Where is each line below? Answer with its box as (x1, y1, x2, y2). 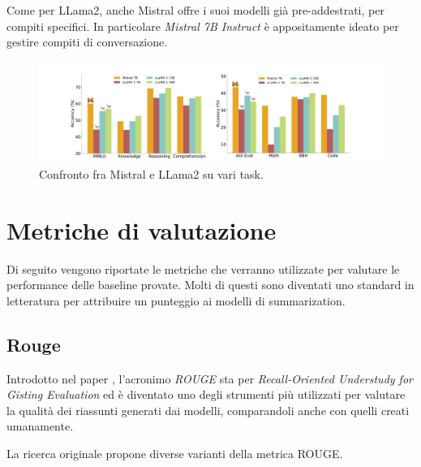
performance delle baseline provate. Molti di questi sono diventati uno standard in (6, 276, 415, 293)
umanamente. (6, 417, 74, 435)
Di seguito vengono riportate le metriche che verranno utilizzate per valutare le (6, 260, 400, 277)
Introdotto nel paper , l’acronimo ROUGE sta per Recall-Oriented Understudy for (6, 370, 413, 387)
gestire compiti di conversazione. (6, 33, 168, 50)
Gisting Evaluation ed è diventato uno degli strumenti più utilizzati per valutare (6, 386, 406, 403)
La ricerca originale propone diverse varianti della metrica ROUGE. (6, 445, 343, 462)
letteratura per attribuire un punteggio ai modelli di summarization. (6, 292, 346, 309)
